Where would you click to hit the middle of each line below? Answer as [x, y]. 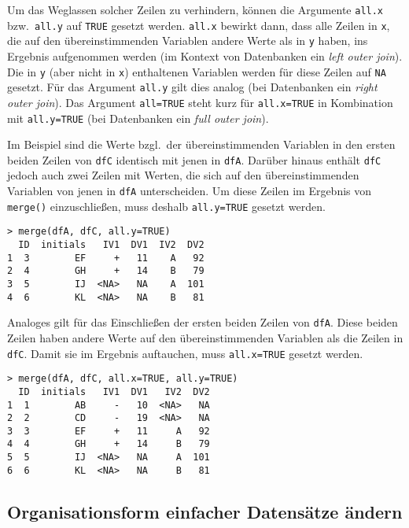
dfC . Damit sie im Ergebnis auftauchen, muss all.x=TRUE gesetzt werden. [185, 353]
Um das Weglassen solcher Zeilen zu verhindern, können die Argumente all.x [195, 9]
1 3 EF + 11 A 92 [106, 258]
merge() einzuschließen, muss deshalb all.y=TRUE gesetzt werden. [166, 206]
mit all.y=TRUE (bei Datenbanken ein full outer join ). [138, 118]
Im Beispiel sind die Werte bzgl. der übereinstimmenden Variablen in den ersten [201, 144]
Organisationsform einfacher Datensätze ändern [205, 511]
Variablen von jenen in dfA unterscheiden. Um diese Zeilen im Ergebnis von [190, 191]
